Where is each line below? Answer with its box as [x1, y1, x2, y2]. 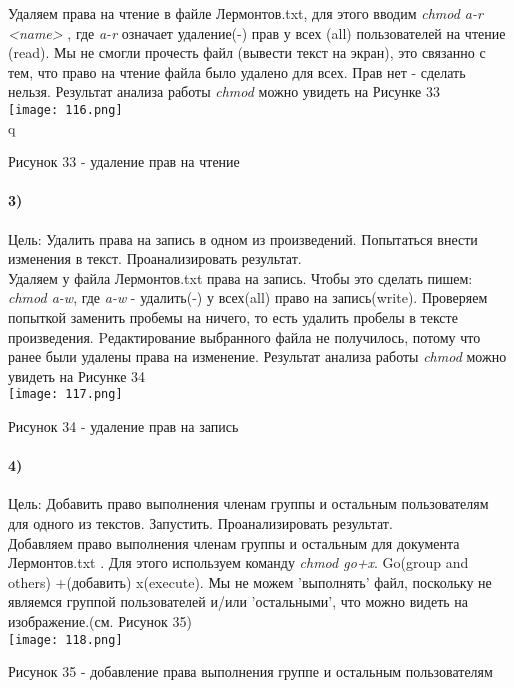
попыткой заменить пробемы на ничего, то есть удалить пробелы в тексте [8, 306, 458, 327]
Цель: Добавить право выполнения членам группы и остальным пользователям [8, 493, 489, 514]
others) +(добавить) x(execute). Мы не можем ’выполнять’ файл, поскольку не [8, 571, 492, 592]
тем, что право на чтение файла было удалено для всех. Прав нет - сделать [8, 61, 466, 82]
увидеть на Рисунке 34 [8, 365, 146, 386]
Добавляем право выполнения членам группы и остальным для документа [8, 532, 460, 553]
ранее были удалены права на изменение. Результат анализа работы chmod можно [8, 346, 507, 367]
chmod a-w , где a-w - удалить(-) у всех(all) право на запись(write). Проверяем [8, 287, 488, 308]
